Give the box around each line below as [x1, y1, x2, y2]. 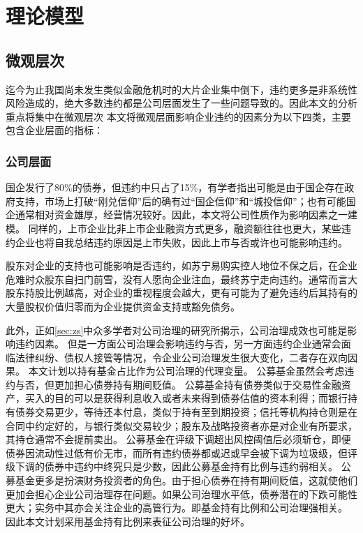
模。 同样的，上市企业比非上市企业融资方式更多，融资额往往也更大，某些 [6, 220, 341, 235]
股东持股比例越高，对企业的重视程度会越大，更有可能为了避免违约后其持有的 [6, 285, 357, 300]
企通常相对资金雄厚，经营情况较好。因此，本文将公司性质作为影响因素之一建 [6, 207, 357, 222]
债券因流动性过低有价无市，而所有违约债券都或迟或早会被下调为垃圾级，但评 [6, 445, 357, 460]
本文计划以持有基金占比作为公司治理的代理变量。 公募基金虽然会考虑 [28, 363, 345, 378]
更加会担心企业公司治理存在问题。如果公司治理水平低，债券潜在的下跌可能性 [6, 486, 357, 501]
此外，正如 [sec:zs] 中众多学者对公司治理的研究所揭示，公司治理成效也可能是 [6, 322, 348, 337]
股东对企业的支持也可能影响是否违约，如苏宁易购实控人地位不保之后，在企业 [6, 258, 357, 273]
